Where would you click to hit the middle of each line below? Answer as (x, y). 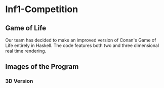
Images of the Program (42, 67)
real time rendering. (26, 51)
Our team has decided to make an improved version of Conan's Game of (81, 40)
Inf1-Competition (42, 9)
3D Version (19, 81)
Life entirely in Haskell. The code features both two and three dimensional (82, 46)
